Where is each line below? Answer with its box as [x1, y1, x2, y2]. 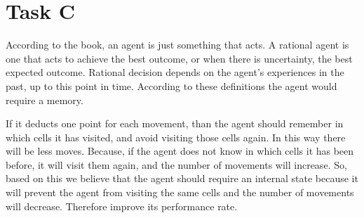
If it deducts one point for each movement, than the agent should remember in [6, 116, 344, 131]
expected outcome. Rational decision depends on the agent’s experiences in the [6, 65, 344, 79]
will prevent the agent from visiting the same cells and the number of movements [6, 185, 354, 200]
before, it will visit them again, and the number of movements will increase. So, [6, 157, 347, 172]
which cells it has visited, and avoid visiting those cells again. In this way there [6, 129, 346, 144]
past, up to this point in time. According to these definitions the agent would [6, 78, 337, 93]
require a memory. [6, 92, 83, 107]
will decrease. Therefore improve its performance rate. [6, 198, 238, 213]
